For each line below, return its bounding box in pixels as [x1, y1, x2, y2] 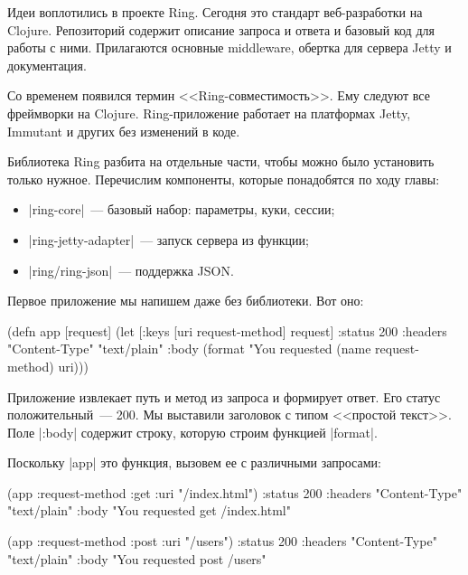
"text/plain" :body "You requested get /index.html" [7, 501, 291, 520]
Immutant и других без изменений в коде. [7, 121, 240, 140]
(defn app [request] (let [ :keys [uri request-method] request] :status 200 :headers [7, 321, 447, 340]
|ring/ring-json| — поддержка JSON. [28, 260, 234, 279]
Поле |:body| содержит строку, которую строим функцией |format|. [7, 422, 378, 441]
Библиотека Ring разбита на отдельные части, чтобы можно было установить [7, 152, 435, 171]
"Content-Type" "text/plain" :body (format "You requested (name [7, 339, 371, 358]
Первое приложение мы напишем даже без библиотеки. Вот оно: [7, 291, 364, 310]
